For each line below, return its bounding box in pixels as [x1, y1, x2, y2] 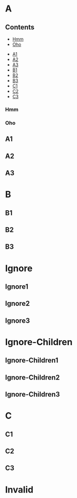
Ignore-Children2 [5, 373, 60, 382]
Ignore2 [5, 299, 30, 308]
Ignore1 [5, 282, 29, 291]
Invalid [5, 484, 34, 495]
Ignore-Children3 [5, 390, 60, 399]
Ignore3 [5, 316, 30, 325]
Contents [5, 23, 35, 31]
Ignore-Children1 [5, 356, 59, 365]
